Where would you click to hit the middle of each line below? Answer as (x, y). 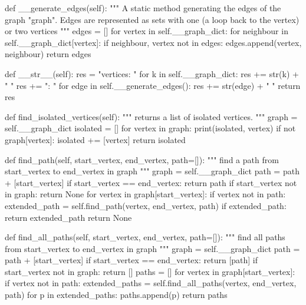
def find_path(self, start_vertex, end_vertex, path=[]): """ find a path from (142, 159)
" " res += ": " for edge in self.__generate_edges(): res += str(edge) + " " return (153, 85)
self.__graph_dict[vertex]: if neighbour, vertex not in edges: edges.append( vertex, (153, 42)
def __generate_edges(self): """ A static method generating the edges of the (143, 8)
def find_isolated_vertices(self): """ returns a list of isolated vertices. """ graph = (151, 116)
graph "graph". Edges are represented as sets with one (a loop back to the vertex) (152, 19)
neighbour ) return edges (48, 54)
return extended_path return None (68, 217)
